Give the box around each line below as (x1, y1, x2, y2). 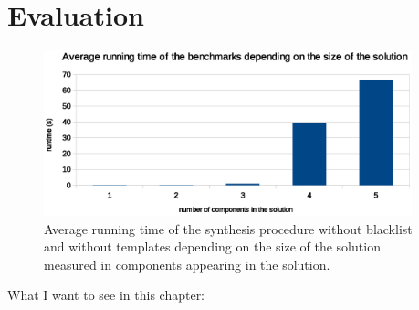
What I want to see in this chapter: (7, 285, 205, 305)
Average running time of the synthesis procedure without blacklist (44, 219, 413, 238)
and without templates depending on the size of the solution (44, 237, 381, 256)
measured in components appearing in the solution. (44, 254, 330, 273)
